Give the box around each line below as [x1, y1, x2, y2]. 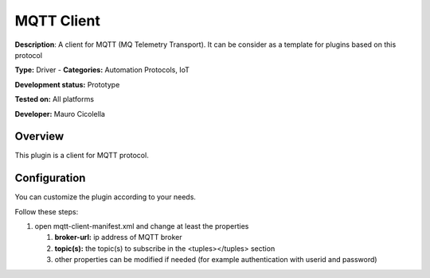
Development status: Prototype [14, 79, 120, 89]
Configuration [14, 172, 86, 185]
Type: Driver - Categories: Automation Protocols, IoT [14, 65, 190, 75]
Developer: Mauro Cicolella [14, 109, 105, 118]
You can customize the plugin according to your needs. [14, 192, 197, 202]
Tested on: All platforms [14, 95, 95, 104]
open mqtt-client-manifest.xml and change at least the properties [34, 222, 249, 231]
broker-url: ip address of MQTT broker [54, 233, 182, 242]
